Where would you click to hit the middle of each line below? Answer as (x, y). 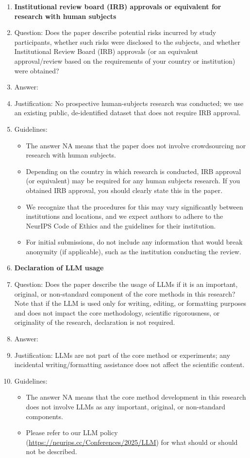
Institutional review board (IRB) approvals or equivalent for (118, 6)
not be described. (51, 451)
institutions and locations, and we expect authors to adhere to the (125, 216)
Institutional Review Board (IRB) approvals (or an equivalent (106, 51)
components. (44, 416)
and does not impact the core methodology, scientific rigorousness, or (117, 312)
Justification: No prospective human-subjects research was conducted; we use (129, 103)
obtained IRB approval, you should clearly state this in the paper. (124, 190)
